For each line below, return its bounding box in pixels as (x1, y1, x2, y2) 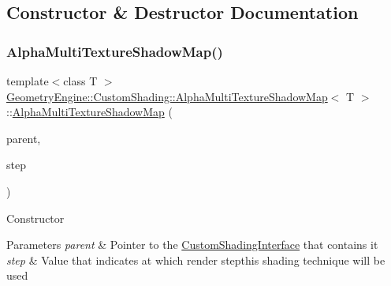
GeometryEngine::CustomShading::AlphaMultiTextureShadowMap (6, 88, 328, 104)
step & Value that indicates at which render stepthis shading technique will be (6, 251, 385, 268)
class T (63, 73, 98, 88)
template (6, 73, 49, 88)
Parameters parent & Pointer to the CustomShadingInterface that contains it (6, 236, 378, 253)
